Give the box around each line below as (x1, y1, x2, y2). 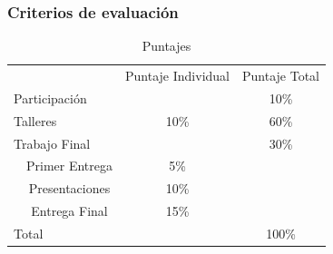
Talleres (14, 111, 57, 130)
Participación (14, 88, 87, 107)
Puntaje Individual (125, 66, 230, 85)
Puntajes (142, 36, 191, 55)
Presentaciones (28, 179, 111, 198)
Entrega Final (31, 201, 108, 220)
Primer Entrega (26, 156, 113, 175)
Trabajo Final (14, 133, 91, 152)
